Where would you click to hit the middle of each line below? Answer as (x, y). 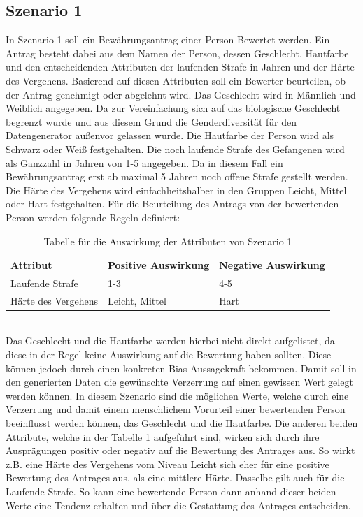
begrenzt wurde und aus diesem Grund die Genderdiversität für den (151, 121)
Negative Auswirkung (272, 265)
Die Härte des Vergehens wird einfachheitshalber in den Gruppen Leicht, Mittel (176, 190)
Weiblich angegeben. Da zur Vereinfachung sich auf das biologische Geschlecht (173, 108)
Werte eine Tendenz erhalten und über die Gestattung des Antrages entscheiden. (178, 505)
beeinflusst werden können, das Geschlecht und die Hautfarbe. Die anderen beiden (182, 423)
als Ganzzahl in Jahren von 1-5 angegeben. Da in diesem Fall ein (144, 162)
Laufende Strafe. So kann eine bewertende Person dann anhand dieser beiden (171, 491)
